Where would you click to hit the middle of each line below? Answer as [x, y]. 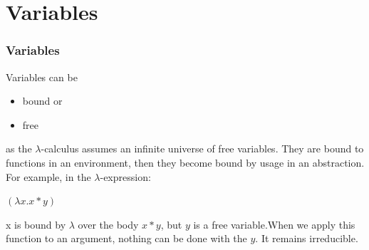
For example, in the [48, 176]
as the [19, 149]
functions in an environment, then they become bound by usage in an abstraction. [185, 162]
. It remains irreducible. [307, 238]
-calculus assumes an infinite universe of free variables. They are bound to [202, 149]
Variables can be [42, 77]
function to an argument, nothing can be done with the [126, 238]
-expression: [125, 176]
